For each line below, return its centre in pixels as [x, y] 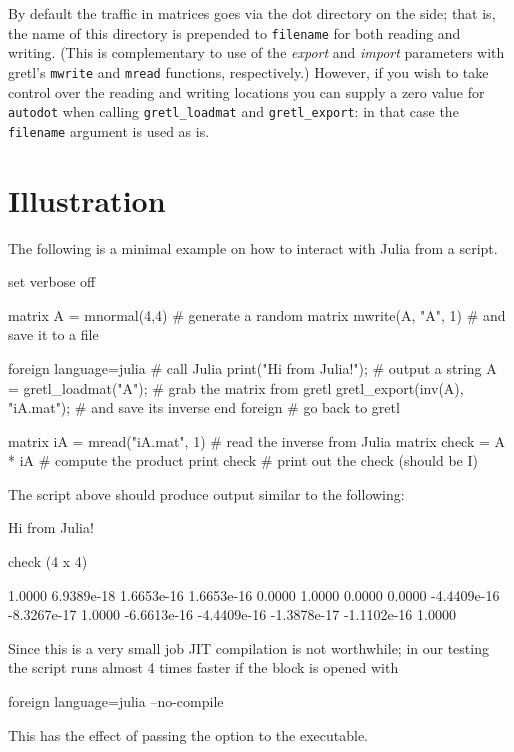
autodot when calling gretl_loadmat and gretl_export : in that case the [233, 111]
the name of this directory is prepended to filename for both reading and [234, 32]
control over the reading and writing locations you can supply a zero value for [246, 91]
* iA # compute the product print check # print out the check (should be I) [243, 460]
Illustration [87, 199]
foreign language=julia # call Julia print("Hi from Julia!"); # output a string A [252, 367]
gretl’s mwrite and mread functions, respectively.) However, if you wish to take [248, 71]
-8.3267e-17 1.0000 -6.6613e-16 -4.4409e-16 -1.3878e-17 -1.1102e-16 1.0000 [232, 614]
